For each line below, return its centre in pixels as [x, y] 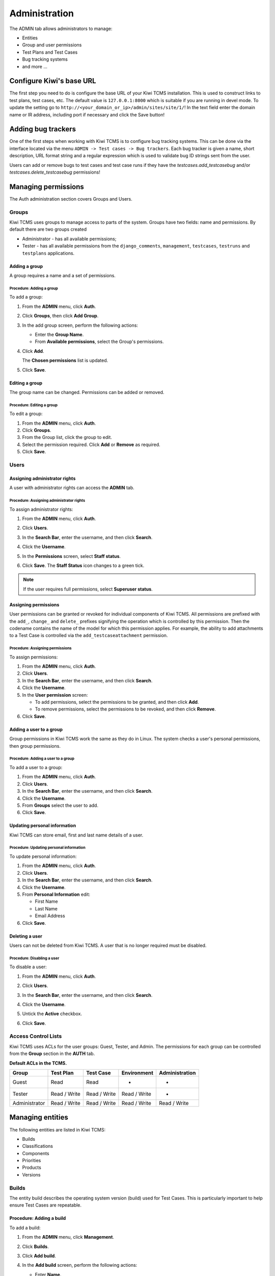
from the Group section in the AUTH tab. [52, 1053]
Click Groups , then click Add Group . [60, 316]
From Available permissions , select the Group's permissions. [99, 341]
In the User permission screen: [55, 695]
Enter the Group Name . [59, 334]
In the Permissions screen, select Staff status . [72, 556]
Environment [137, 1073]
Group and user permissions [52, 45]
